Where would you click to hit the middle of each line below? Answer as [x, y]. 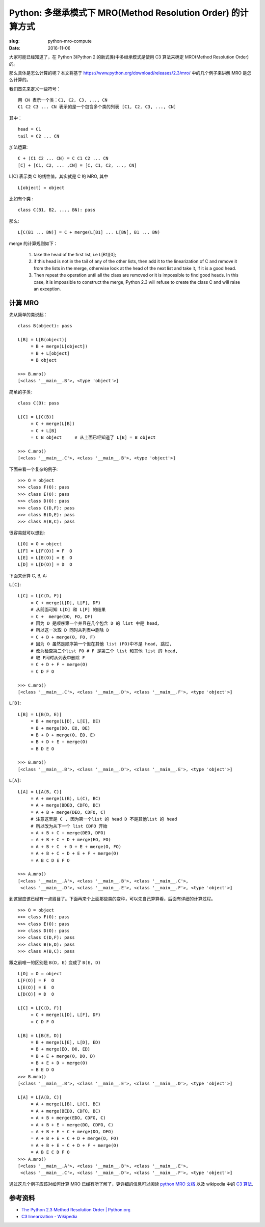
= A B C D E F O [50, 860]
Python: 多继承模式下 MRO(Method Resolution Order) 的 [124, 13]
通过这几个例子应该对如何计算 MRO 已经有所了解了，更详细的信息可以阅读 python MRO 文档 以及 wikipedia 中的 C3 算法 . [131, 1184]
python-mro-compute [70, 41]
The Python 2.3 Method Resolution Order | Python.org [76, 1209]
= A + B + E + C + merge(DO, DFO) [72, 1132]
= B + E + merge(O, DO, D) [63, 1056]
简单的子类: [21, 392]
